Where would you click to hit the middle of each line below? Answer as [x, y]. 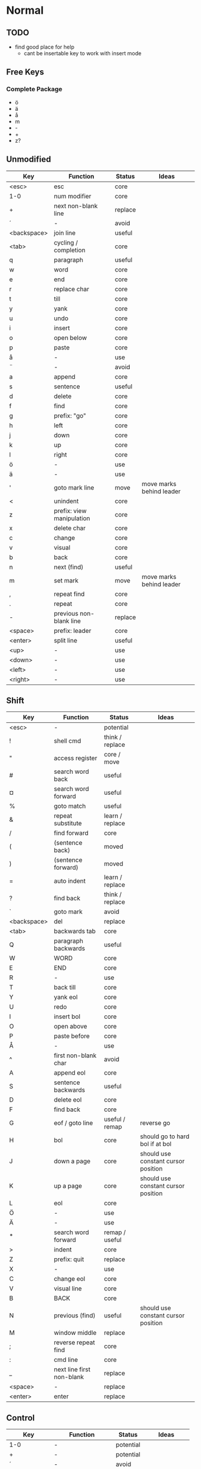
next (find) [68, 567]
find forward [71, 833]
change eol [69, 1279]
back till [65, 988]
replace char [71, 289]
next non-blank [76, 206]
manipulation [72, 518]
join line [65, 233]
